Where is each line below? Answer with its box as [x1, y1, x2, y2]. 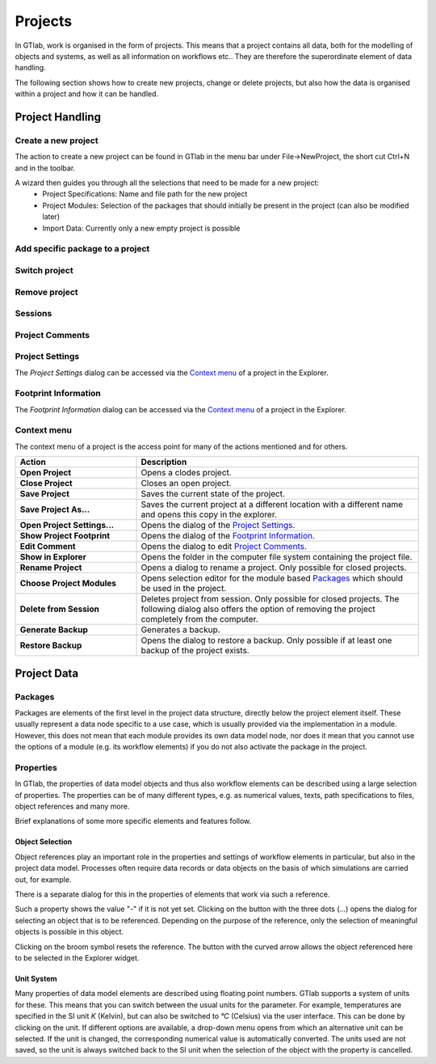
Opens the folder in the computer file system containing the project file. [140, 551, 413, 563]
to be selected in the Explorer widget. [15, 953, 140, 962]
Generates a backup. [140, 624, 221, 635]
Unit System [15, 974, 57, 983]
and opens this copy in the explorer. [140, 509, 278, 521]
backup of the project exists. [140, 645, 249, 657]
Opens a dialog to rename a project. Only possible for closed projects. [140, 562, 407, 573]
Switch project [15, 264, 73, 276]
